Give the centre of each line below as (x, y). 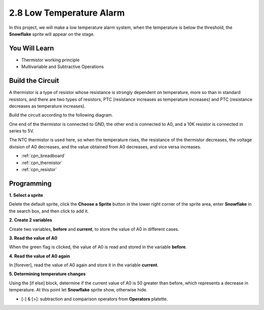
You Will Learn (32, 48)
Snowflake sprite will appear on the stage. (52, 34)
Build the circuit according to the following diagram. (61, 115)
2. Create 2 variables (31, 220)
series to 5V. (22, 131)
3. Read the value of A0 (33, 238)
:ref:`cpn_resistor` (39, 169)
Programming (30, 183)
